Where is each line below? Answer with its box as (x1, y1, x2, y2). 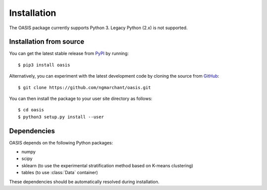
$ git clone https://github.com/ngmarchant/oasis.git (18, 85, 151, 90)
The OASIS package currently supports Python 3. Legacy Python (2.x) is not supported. (9, 25, 188, 31)
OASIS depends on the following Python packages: (9, 140, 113, 145)
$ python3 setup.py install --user (18, 114, 104, 120)
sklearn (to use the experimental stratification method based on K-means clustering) (21, 162, 193, 168)
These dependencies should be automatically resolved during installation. (9, 179, 160, 185)
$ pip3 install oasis (18, 62, 70, 68)
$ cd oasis (18, 107, 44, 113)
